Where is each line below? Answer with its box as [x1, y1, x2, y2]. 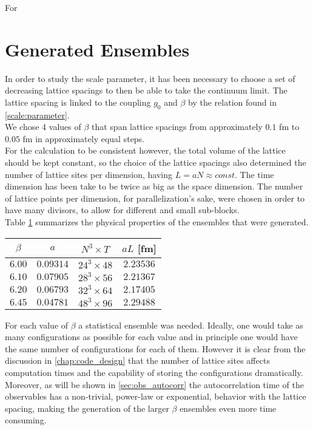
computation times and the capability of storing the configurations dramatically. [5, 366, 303, 379]
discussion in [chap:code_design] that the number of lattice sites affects [5, 354, 270, 367]
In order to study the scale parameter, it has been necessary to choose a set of [5, 72, 295, 84]
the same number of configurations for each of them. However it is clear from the [5, 342, 306, 355]
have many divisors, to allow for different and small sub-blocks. [5, 203, 240, 216]
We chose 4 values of [5, 120, 81, 133]
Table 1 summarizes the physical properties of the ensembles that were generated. [5, 216, 309, 228]
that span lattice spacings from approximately [92, 120, 263, 133]
